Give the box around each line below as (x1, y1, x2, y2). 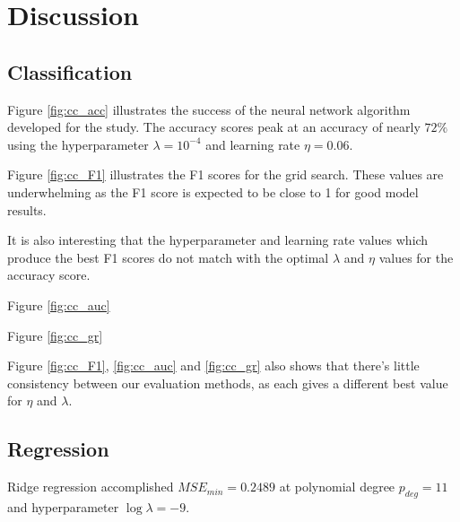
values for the (378, 248, 454, 266)
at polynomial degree (279, 477, 395, 496)
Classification (7, 57, 133, 85)
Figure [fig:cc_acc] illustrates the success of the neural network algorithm (7, 100, 411, 118)
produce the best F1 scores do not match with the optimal (7, 248, 329, 266)
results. (7, 200, 47, 219)
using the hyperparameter (7, 135, 149, 153)
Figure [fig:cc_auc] (7, 295, 110, 314)
